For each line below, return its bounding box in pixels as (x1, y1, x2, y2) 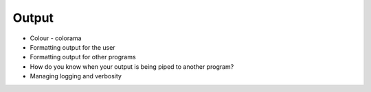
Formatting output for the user (30, 43, 116, 51)
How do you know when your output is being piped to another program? (30, 62, 234, 71)
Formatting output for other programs (30, 53, 137, 61)
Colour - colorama (30, 34, 82, 42)
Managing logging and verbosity (30, 72, 122, 80)
